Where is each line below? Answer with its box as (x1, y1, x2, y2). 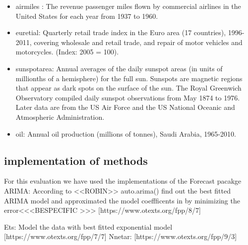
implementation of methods (4, 152, 148, 168)
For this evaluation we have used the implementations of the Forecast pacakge (4, 176, 242, 186)
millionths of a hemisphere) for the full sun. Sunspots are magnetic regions (15, 73, 243, 83)
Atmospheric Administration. (15, 111, 105, 122)
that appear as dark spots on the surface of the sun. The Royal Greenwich (15, 83, 242, 93)
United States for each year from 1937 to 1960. (15, 10, 158, 21)
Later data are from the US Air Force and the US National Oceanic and (15, 102, 235, 112)
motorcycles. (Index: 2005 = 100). (15, 47, 119, 57)
